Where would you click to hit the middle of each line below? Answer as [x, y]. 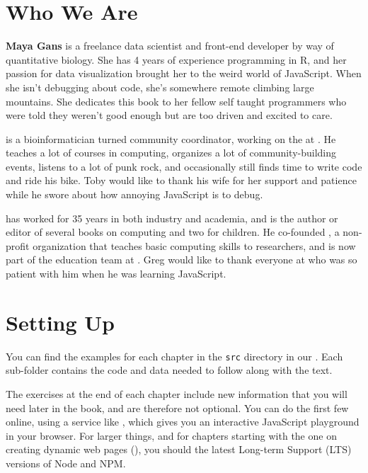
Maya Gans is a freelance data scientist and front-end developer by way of [170, 46]
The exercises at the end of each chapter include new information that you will [177, 394]
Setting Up [61, 322]
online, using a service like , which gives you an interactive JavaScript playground [183, 422]
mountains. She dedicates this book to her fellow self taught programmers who [176, 101]
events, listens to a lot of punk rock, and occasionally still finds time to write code [184, 166]
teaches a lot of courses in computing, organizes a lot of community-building [171, 153]
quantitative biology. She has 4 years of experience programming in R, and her [176, 59]
